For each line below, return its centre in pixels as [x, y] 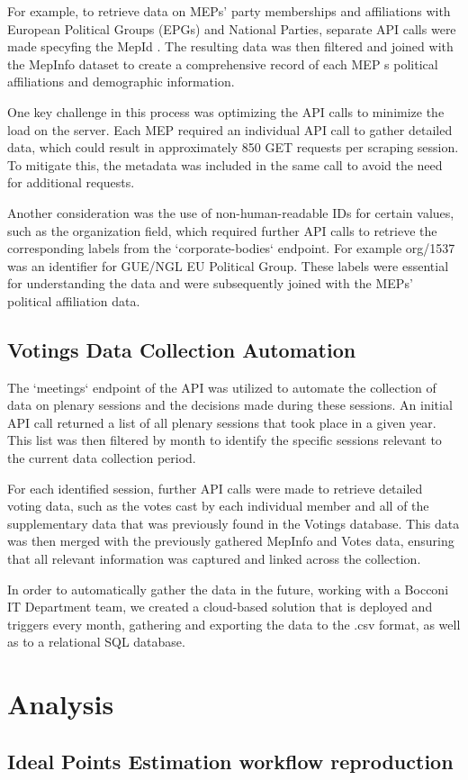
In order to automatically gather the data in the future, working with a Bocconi [228, 589]
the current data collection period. [102, 458]
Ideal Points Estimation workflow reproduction [230, 761]
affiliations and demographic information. [121, 82]
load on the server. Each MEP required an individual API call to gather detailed [230, 129]
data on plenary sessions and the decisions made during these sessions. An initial [230, 405]
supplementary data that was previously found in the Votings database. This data [234, 523]
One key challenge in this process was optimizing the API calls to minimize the [226, 111]
